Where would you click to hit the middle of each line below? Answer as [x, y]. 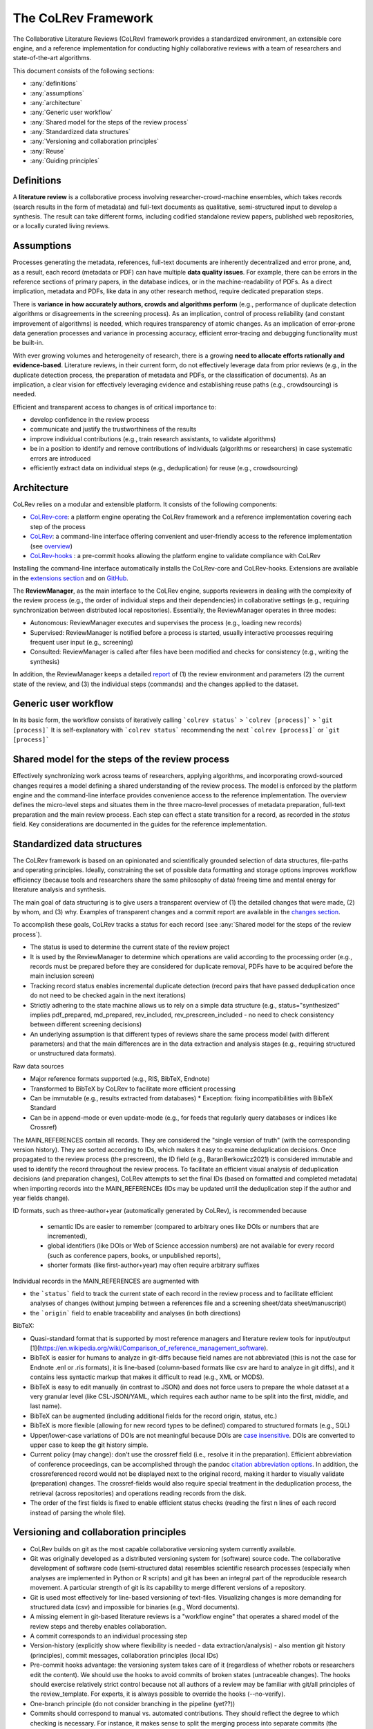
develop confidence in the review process [90, 420]
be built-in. [28, 343]
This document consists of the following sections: [84, 71]
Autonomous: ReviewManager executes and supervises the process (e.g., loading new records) [166, 623]
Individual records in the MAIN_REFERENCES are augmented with [106, 1281]
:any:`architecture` [56, 102]
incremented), [67, 1236]
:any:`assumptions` [57, 93]
